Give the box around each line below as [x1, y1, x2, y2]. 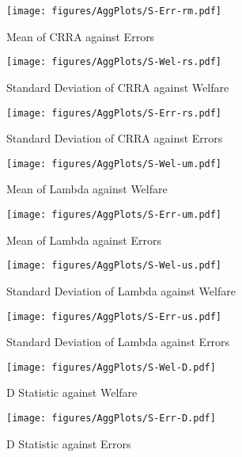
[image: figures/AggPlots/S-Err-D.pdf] [6, 413, 216, 424]
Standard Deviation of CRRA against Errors [6, 130, 223, 147]
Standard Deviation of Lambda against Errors [6, 333, 230, 350]
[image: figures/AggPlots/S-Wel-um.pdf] [6, 158, 222, 169]
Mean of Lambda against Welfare [6, 181, 168, 197]
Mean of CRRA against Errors [6, 28, 155, 44]
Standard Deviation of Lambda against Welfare [6, 282, 236, 299]
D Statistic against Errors [6, 435, 131, 451]
